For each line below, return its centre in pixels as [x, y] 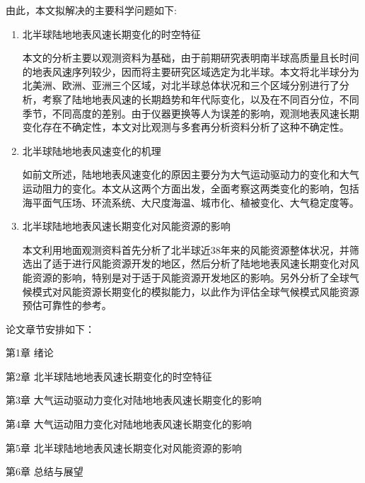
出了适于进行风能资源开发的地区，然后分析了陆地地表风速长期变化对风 [196, 263]
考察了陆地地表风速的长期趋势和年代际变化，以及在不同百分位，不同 [201, 99]
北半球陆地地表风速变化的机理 [92, 150]
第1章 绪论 [30, 353]
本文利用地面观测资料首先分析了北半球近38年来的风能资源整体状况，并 [186, 249]
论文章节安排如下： [50, 328]
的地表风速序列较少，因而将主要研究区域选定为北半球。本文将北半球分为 [191, 71]
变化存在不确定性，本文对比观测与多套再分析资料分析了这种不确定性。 [186, 127]
